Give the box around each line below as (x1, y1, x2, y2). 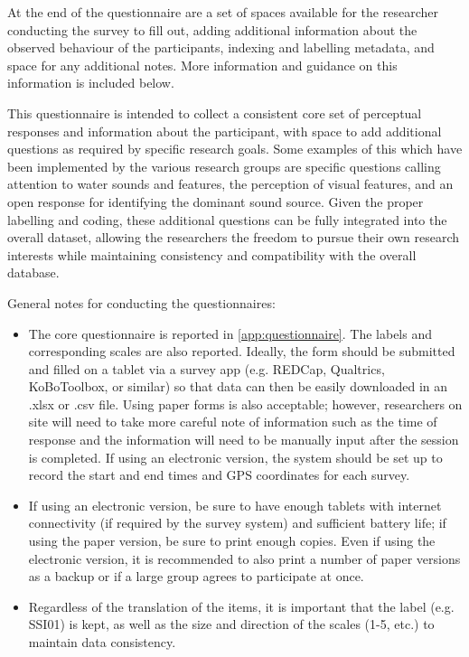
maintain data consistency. (28, 633, 176, 651)
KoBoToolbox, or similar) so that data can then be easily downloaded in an (28, 377, 448, 396)
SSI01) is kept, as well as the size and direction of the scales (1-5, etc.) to (28, 615, 435, 634)
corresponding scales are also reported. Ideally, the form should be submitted (28, 342, 455, 361)
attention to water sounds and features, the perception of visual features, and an (7, 174, 454, 193)
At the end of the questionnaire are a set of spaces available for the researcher (7, 3, 438, 21)
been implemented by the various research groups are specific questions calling (7, 156, 441, 175)
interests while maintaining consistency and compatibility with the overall (7, 245, 417, 264)
